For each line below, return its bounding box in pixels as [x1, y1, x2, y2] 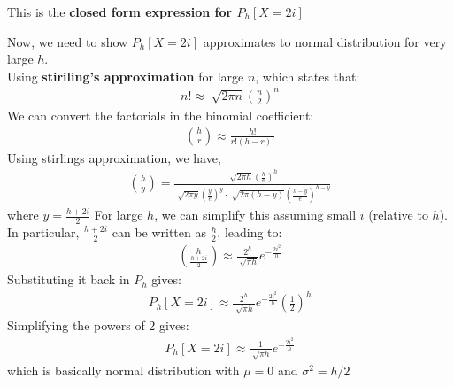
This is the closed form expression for [7, 3, 233, 20]
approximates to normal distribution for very [203, 32, 447, 50]
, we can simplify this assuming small [154, 205, 357, 224]
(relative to [368, 205, 428, 224]
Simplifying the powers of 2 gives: [7, 315, 189, 334]
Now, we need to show [7, 32, 128, 50]
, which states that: [255, 66, 360, 85]
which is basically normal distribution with [7, 361, 240, 380]
